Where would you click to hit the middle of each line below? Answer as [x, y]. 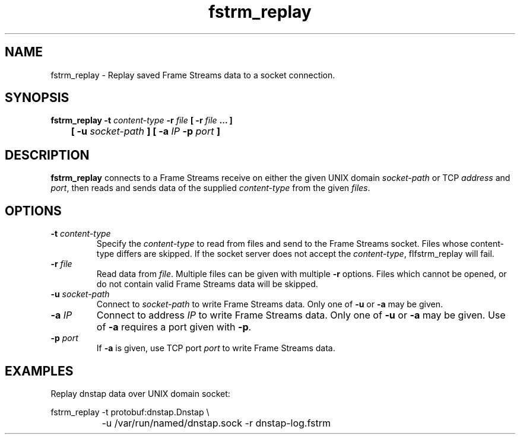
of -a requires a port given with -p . [174, 327]
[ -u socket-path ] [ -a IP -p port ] [146, 131]
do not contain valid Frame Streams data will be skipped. [207, 284]
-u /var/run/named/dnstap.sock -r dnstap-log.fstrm [216, 423]
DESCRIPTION [47, 155]
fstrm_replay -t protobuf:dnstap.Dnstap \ [130, 412]
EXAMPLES [39, 371]
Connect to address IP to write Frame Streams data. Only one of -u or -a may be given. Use [301, 315]
